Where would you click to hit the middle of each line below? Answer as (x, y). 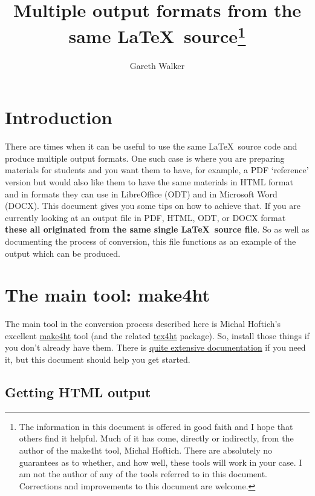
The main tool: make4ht (107, 295)
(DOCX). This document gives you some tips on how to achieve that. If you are (153, 206)
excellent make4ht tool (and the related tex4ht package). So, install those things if (157, 335)
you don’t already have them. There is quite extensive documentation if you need (155, 347)
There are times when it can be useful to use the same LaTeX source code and (151, 146)
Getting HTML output (78, 392)
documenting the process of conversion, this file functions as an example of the (151, 241)
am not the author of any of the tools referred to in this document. (143, 474)
